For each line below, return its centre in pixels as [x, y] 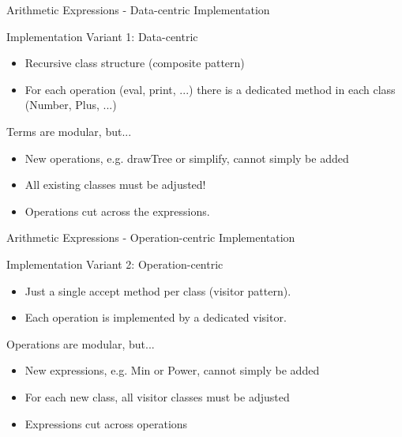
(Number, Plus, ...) [71, 105]
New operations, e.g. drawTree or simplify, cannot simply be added [187, 158]
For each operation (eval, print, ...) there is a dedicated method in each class [210, 89]
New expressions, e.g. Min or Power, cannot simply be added [172, 370]
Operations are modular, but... [81, 343]
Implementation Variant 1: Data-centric [102, 36]
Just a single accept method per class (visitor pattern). [158, 290]
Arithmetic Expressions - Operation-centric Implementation [151, 237]
